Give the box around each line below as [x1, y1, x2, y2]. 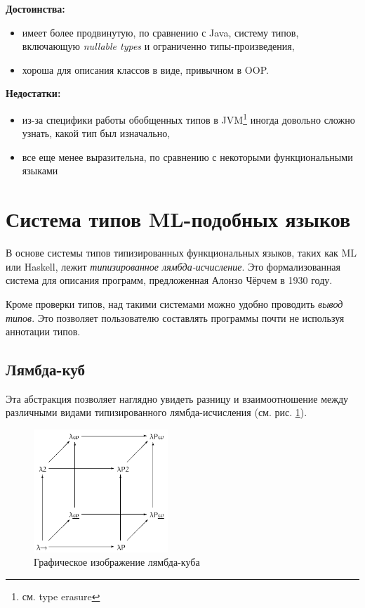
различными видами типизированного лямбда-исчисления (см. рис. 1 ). [6, 405, 307, 420]
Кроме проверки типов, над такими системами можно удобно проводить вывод [6, 296, 343, 311]
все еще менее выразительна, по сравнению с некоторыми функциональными [22, 149, 353, 164]
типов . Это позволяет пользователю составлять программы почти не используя [6, 310, 345, 325]
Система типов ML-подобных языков [6, 205, 351, 233]
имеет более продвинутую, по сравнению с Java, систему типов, [22, 25, 299, 39]
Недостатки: [6, 86, 61, 101]
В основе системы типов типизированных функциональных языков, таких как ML [6, 245, 357, 260]
